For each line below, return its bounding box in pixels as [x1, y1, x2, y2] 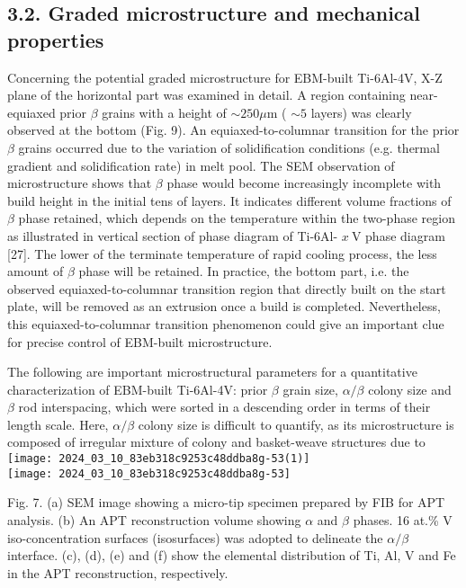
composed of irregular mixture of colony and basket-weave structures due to [7, 432, 426, 451]
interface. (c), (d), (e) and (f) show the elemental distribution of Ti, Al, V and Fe [7, 546, 456, 565]
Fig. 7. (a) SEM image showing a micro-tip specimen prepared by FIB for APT [7, 493, 445, 512]
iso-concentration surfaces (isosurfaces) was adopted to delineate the [7, 528, 383, 547]
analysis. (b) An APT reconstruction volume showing [7, 510, 301, 529]
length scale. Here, [7, 414, 109, 433]
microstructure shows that [7, 174, 152, 192]
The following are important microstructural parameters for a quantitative [7, 362, 417, 381]
